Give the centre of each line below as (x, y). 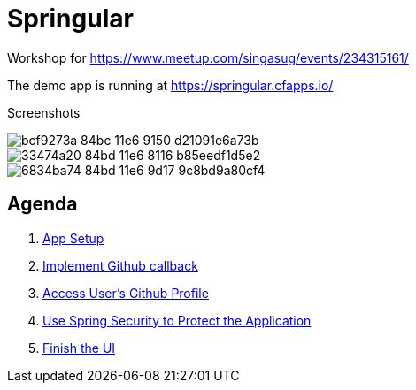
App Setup (73, 238)
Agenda (42, 204)
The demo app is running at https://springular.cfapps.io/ (170, 85)
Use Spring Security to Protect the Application (177, 320)
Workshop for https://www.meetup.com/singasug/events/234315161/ (208, 57)
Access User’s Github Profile (126, 293)
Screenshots (44, 112)
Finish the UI (79, 348)
